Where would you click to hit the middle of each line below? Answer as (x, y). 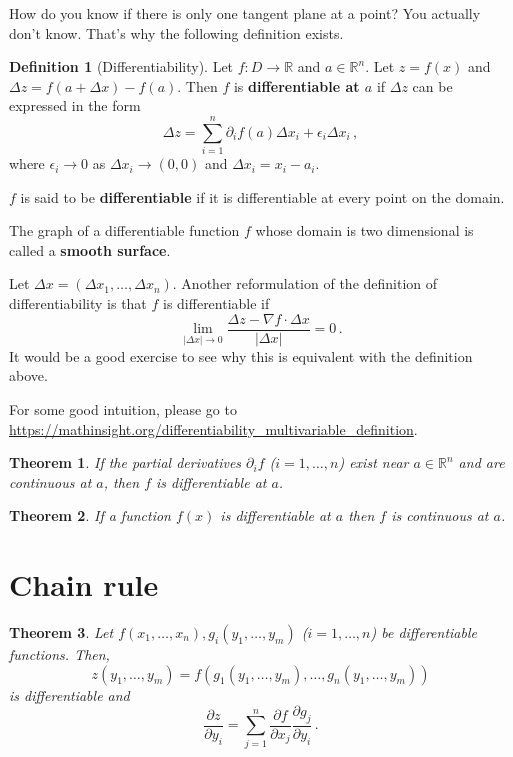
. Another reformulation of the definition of (305, 283)
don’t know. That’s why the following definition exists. (176, 32)
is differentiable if (216, 303)
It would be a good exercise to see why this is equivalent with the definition (241, 355)
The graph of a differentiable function (124, 230)
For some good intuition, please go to (123, 408)
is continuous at (440, 515)
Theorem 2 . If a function (90, 515)
